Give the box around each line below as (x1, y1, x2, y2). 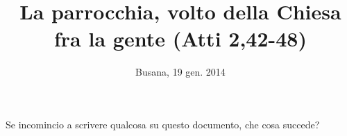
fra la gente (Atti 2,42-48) (54, 24, 307, 53)
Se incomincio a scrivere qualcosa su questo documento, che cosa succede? (6, 117, 320, 131)
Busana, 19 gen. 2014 (135, 65, 226, 79)
